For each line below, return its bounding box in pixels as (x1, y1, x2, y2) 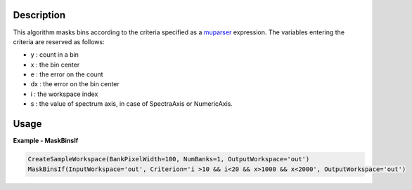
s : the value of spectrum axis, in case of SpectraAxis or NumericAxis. (30, 100, 233, 108)
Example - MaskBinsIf (13, 137, 79, 145)
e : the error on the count (30, 70, 103, 79)
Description (13, 9, 66, 21)
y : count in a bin (30, 50, 79, 59)
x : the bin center (30, 60, 80, 69)
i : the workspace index (30, 90, 98, 98)
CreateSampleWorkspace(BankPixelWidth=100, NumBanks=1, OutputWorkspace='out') (27, 155, 310, 163)
